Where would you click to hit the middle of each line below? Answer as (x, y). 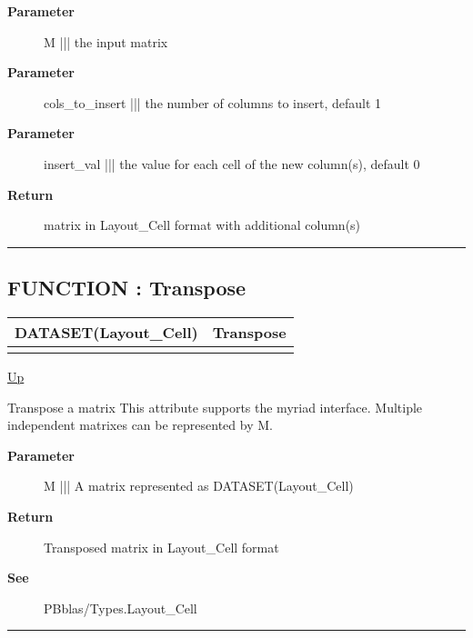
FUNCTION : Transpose (127, 288)
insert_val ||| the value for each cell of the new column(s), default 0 (232, 163)
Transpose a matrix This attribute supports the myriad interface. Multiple (215, 407)
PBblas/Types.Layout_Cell (121, 608)
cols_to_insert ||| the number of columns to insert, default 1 (213, 102)
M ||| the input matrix (106, 41)
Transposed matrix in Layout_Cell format (161, 547)
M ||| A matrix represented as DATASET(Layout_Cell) (199, 486)
